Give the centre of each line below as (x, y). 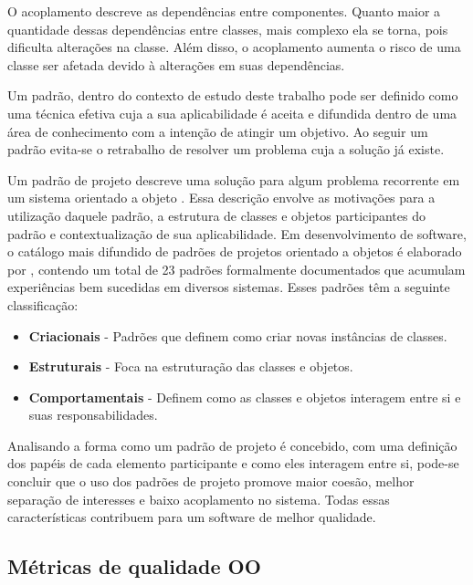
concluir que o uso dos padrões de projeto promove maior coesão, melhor (211, 481)
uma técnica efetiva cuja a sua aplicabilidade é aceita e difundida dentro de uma (232, 113)
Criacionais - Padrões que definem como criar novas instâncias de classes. (238, 335)
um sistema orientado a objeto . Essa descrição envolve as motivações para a (221, 198)
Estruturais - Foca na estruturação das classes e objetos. (191, 366)
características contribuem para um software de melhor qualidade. (192, 517)
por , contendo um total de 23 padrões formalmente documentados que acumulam (236, 269)
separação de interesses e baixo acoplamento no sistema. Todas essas (199, 499)
